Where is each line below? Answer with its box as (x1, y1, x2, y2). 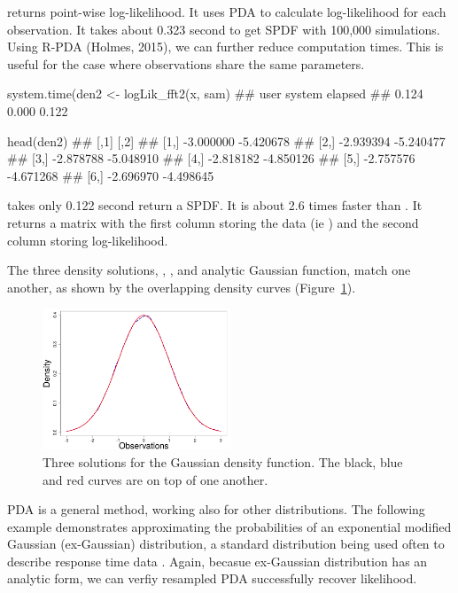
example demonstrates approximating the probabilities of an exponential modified (7, 517, 452, 535)
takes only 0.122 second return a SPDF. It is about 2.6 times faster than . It (7, 196, 423, 215)
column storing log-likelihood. (7, 230, 168, 249)
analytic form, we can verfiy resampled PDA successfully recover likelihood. (7, 569, 417, 588)
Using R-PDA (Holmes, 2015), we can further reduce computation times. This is (7, 37, 444, 56)
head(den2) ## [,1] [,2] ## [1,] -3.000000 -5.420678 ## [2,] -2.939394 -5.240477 (7, 131, 446, 150)
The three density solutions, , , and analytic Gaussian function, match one (7, 261, 411, 279)
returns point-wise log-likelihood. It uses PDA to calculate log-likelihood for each (7, 3, 446, 20)
